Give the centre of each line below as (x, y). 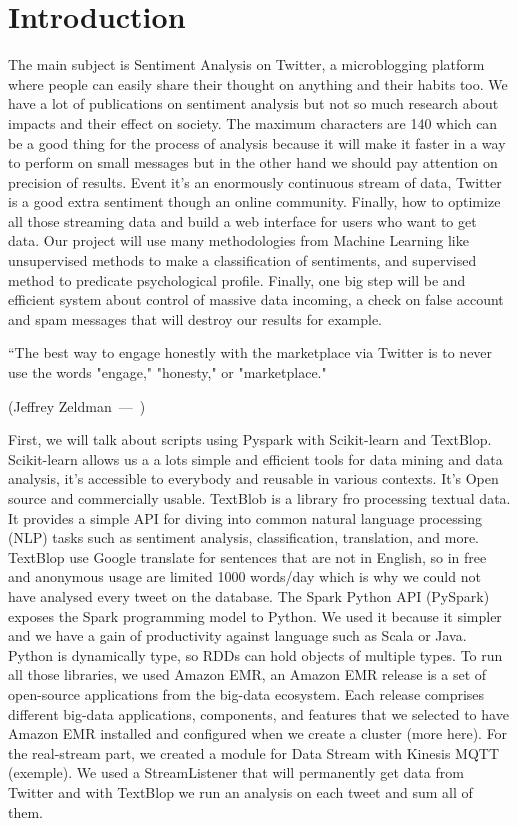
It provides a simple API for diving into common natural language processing (245, 517)
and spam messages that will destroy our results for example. (195, 318)
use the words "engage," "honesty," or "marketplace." (167, 372)
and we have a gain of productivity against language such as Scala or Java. (237, 635)
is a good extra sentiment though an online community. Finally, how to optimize (254, 201)
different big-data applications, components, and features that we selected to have (258, 713)
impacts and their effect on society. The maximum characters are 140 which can (253, 122)
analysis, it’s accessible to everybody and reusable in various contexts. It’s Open (253, 478)
